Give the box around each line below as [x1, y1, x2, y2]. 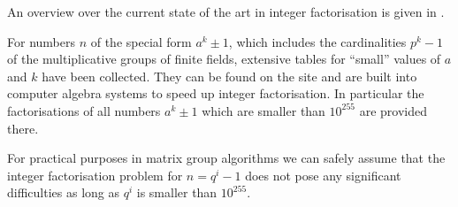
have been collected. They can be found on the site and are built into [42, 66, 417, 85]
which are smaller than [202, 101, 325, 119]
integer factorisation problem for [7, 165, 183, 184]
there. [7, 119, 39, 137]
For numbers [7, 32, 75, 50]
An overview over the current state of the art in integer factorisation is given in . [7, 3, 445, 20]
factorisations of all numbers [7, 101, 161, 119]
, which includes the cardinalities [228, 32, 407, 50]
